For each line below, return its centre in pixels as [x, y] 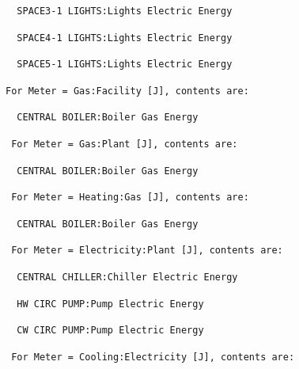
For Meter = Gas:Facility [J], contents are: [127, 91]
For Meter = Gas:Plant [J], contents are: [125, 144]
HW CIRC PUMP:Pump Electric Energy [110, 304]
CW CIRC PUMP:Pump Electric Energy [110, 331]
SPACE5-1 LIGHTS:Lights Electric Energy [125, 65]
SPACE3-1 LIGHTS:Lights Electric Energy [125, 11]
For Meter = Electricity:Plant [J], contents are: [147, 251]
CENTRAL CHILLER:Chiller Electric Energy [127, 277]
